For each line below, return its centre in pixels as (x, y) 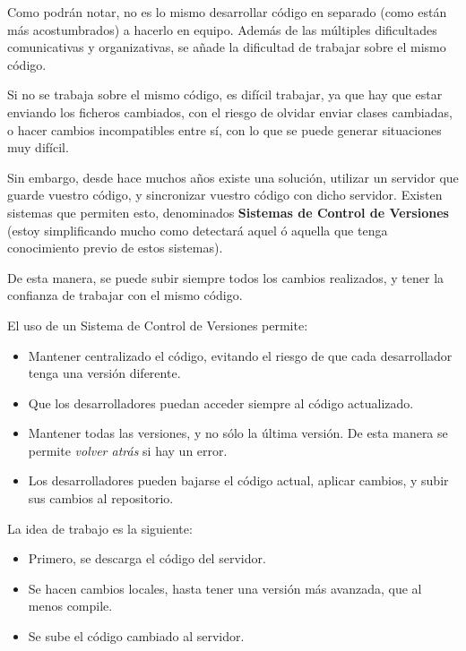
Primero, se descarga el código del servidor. (147, 558)
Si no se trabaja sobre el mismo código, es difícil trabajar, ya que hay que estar (225, 94)
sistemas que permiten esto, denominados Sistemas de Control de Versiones (228, 212)
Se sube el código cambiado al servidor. (136, 636)
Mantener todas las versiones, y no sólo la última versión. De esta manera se (238, 433)
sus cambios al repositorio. (101, 498)
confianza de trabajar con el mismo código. (125, 295)
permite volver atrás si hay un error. (128, 450)
